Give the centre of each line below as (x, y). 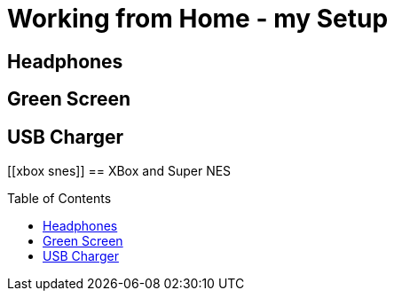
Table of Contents (59, 199)
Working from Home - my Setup (198, 19)
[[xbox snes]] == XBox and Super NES (119, 171)
